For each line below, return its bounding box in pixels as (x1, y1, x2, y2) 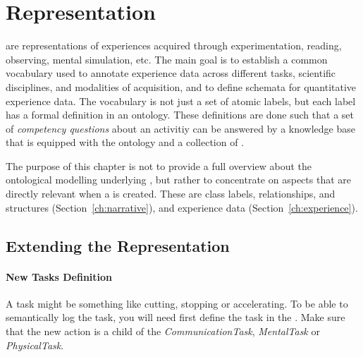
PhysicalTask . (6, 337, 64, 352)
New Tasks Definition (6, 269, 113, 284)
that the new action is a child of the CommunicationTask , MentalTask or (6, 324, 320, 339)
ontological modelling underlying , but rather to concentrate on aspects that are (6, 172, 351, 187)
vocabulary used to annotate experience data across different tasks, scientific (6, 66, 336, 80)
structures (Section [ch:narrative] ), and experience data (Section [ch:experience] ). (6, 200, 358, 214)
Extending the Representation (6, 234, 230, 256)
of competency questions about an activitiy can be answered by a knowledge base (6, 121, 355, 135)
